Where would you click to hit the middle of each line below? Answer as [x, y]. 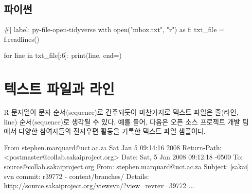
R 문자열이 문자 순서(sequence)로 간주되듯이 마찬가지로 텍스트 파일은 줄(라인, [121, 112]
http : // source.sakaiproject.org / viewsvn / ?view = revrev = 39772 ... [99, 185]
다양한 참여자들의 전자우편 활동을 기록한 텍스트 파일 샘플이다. [112, 131]
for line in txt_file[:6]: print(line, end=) [63, 55]
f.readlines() [22, 39]
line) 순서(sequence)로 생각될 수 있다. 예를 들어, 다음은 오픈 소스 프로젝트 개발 [122, 121]
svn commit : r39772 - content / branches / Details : [77, 176]
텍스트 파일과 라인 [59, 89]
